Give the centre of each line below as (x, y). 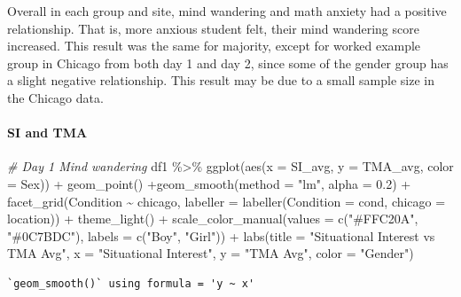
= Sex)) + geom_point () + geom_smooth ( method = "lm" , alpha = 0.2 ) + (209, 183)
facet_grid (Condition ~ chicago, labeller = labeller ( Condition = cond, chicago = (227, 201)
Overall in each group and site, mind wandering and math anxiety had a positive (227, 11)
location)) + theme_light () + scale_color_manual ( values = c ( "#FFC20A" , (213, 219)
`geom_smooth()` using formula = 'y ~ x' (131, 283)
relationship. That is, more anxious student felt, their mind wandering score (213, 28)
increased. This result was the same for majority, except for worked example (214, 46)
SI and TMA (47, 133)
